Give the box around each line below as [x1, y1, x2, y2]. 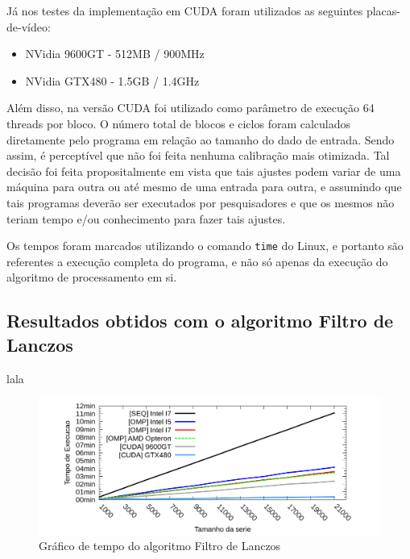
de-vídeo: [6, 18, 51, 35]
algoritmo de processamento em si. [6, 269, 177, 286]
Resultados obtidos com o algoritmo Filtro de [6, 308, 394, 333]
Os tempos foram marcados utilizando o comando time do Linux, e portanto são [6, 237, 404, 254]
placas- [366, 2, 401, 19]
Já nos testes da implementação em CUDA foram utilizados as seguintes [6, 2, 363, 19]
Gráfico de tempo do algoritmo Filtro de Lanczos [39, 537, 281, 554]
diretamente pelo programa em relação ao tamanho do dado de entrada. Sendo [6, 131, 395, 148]
